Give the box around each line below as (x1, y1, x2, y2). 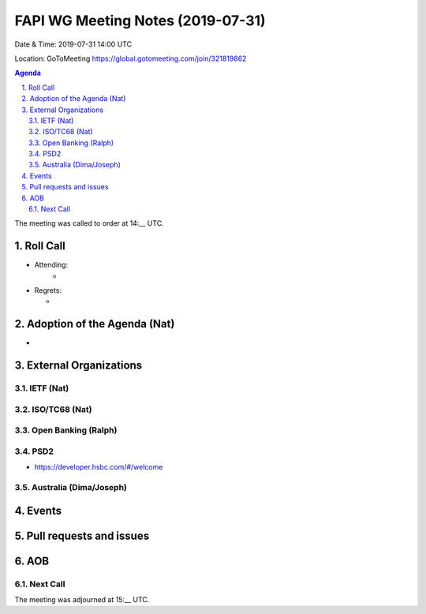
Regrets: (34, 286, 62, 295)
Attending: (34, 260, 69, 270)
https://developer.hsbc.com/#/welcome (34, 462, 163, 472)
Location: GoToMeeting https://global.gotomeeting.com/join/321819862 (14, 54, 247, 63)
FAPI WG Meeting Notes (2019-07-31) (14, 12, 266, 29)
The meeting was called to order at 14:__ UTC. (14, 219, 165, 228)
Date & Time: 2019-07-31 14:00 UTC (14, 39, 133, 49)
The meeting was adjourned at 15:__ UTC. (14, 594, 150, 604)
